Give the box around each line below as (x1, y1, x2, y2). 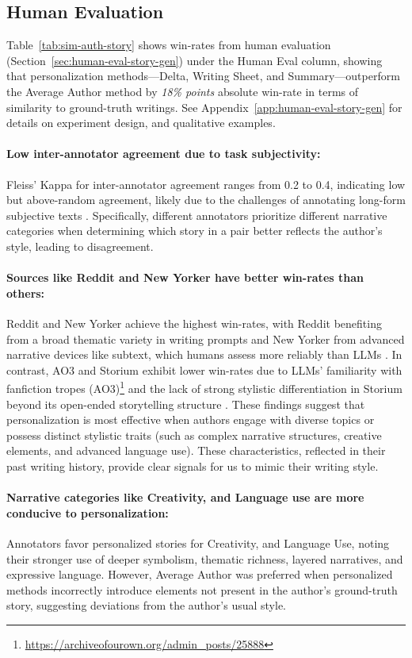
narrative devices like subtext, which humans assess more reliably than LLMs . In (6, 346, 402, 363)
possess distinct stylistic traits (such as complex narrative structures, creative (6, 426, 382, 443)
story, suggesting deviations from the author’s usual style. (6, 597, 287, 614)
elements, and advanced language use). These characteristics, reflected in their (6, 442, 386, 459)
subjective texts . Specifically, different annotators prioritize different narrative (6, 206, 387, 223)
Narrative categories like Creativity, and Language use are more (6, 489, 364, 506)
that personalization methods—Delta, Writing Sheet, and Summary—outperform (6, 67, 400, 84)
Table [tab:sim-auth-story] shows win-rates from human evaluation (6, 37, 331, 53)
